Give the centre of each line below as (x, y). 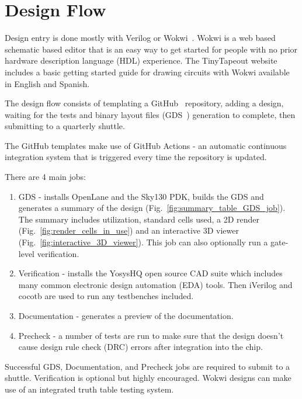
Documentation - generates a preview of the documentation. (126, 315)
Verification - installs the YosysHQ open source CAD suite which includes (150, 273)
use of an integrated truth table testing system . (89, 389)
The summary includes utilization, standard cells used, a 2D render (139, 219)
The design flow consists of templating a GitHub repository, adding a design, (144, 103)
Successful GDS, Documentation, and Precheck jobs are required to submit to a (147, 366)
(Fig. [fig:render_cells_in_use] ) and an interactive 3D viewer (129, 230)
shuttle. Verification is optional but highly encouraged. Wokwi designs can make (148, 378)
